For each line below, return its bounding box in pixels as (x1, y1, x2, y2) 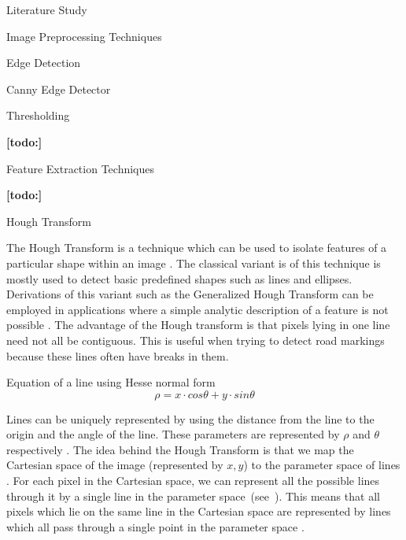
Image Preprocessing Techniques (6, 28, 162, 44)
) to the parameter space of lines (243, 457, 400, 473)
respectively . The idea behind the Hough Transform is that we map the (6, 441, 354, 457)
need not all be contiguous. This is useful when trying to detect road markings (6, 331, 385, 348)
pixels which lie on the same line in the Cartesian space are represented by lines (6, 503, 391, 520)
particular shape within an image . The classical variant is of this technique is (6, 254, 381, 271)
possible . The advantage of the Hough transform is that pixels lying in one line (6, 316, 390, 333)
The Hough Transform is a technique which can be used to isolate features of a (6, 239, 387, 256)
